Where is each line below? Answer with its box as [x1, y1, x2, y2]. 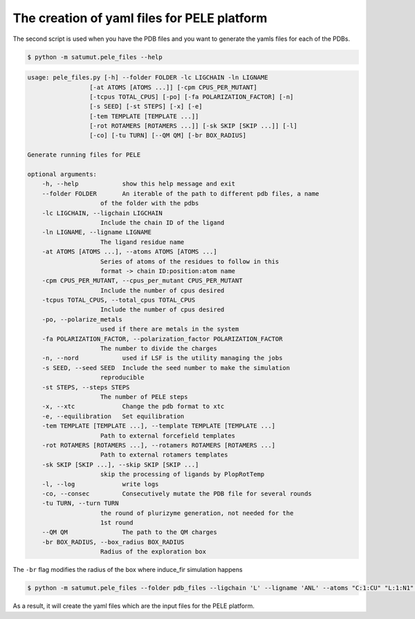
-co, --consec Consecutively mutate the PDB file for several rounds [41, 490, 313, 497]
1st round [100, 519, 134, 527]
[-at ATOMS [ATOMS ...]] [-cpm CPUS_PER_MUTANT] [89, 83, 257, 91]
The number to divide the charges [100, 344, 217, 353]
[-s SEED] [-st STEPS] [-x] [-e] [89, 102, 203, 111]
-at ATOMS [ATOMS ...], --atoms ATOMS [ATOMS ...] [41, 248, 217, 256]
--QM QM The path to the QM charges [41, 528, 217, 536]
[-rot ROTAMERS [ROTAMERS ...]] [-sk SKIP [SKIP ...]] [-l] [89, 122, 297, 130]
